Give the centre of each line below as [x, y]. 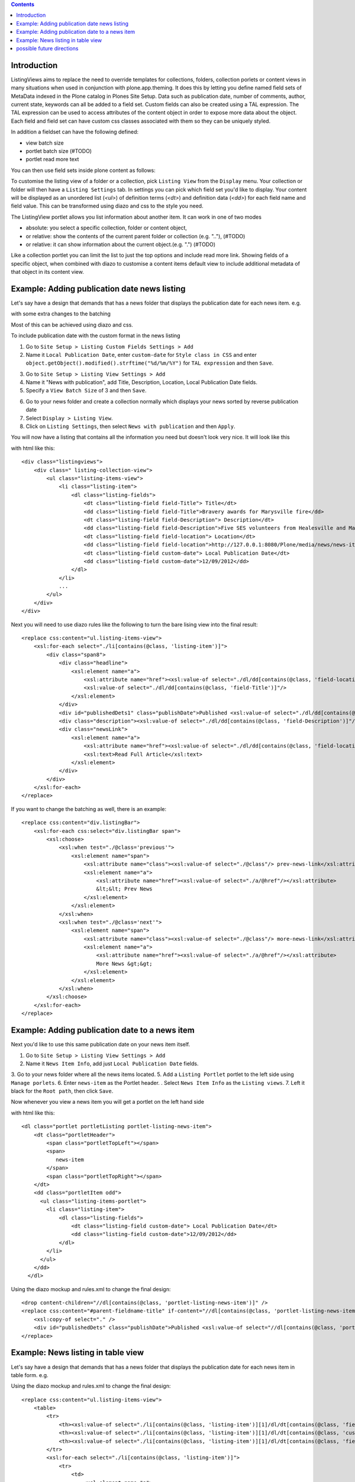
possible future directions [47, 48]
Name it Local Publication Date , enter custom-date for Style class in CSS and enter [141, 354]
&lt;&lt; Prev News [125, 889]
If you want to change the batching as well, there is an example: [89, 809]
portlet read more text [52, 159]
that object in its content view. [47, 272]
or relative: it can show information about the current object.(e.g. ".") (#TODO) [121, 244]
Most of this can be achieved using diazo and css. [72, 325]
